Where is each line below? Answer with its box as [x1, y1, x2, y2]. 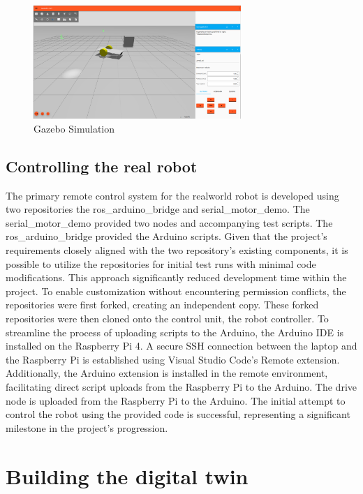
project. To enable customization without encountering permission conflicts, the [6, 283, 346, 298]
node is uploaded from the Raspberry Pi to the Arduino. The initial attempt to [6, 393, 346, 407]
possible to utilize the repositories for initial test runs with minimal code [6, 256, 316, 271]
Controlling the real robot [6, 155, 198, 177]
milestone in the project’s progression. [6, 420, 168, 435]
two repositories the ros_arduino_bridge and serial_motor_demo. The [6, 202, 310, 216]
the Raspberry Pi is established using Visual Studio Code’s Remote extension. [6, 352, 340, 366]
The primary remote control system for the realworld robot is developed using [6, 188, 339, 202]
